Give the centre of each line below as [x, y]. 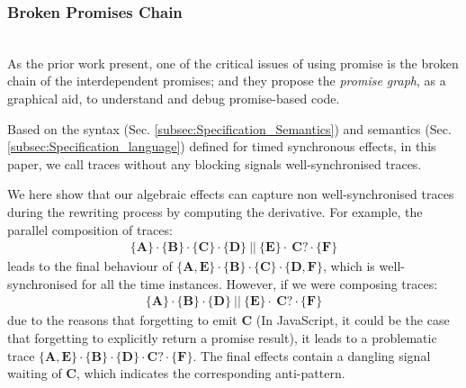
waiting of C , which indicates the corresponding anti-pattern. [176, 373]
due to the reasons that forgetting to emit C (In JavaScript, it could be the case [229, 320]
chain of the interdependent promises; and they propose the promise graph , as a [227, 81]
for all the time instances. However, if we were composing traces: [260, 283]
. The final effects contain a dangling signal [312, 355]
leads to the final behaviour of [90, 266]
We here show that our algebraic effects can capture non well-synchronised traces [231, 194]
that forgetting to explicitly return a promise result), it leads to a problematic [222, 338]
